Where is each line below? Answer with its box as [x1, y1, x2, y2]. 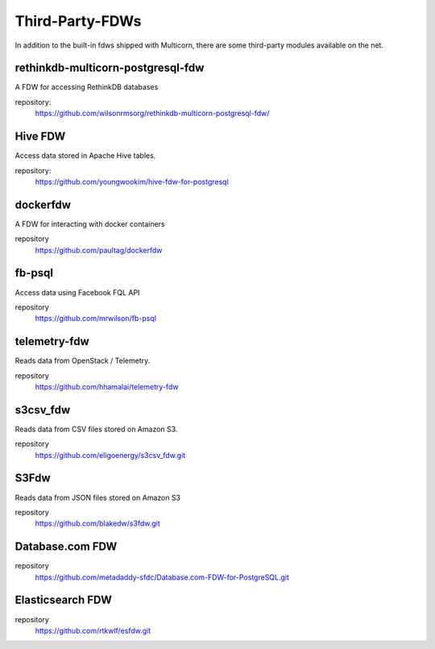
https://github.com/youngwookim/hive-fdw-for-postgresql [35, 177, 229, 186]
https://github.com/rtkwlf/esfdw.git [35, 626, 151, 635]
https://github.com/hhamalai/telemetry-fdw [35, 381, 179, 391]
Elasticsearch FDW [14, 593, 113, 607]
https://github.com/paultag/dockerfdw [35, 245, 163, 255]
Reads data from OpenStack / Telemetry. [14, 356, 151, 366]
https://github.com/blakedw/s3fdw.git [35, 518, 160, 528]
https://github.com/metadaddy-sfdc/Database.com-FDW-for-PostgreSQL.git [35, 572, 290, 582]
